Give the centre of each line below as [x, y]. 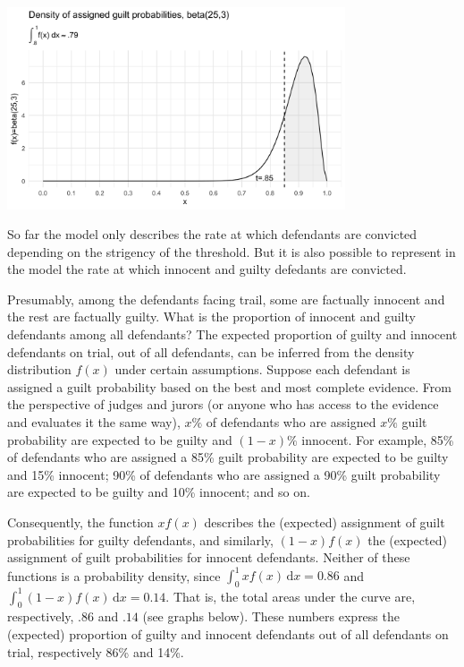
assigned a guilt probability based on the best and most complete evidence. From [229, 386]
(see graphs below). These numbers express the [271, 616]
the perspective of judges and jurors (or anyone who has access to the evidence [223, 404]
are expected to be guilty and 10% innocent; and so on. [159, 492]
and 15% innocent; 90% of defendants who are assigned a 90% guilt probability [224, 474]
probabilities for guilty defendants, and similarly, [140, 539]
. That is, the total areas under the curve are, [291, 596]
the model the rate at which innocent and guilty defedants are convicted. [207, 269]
